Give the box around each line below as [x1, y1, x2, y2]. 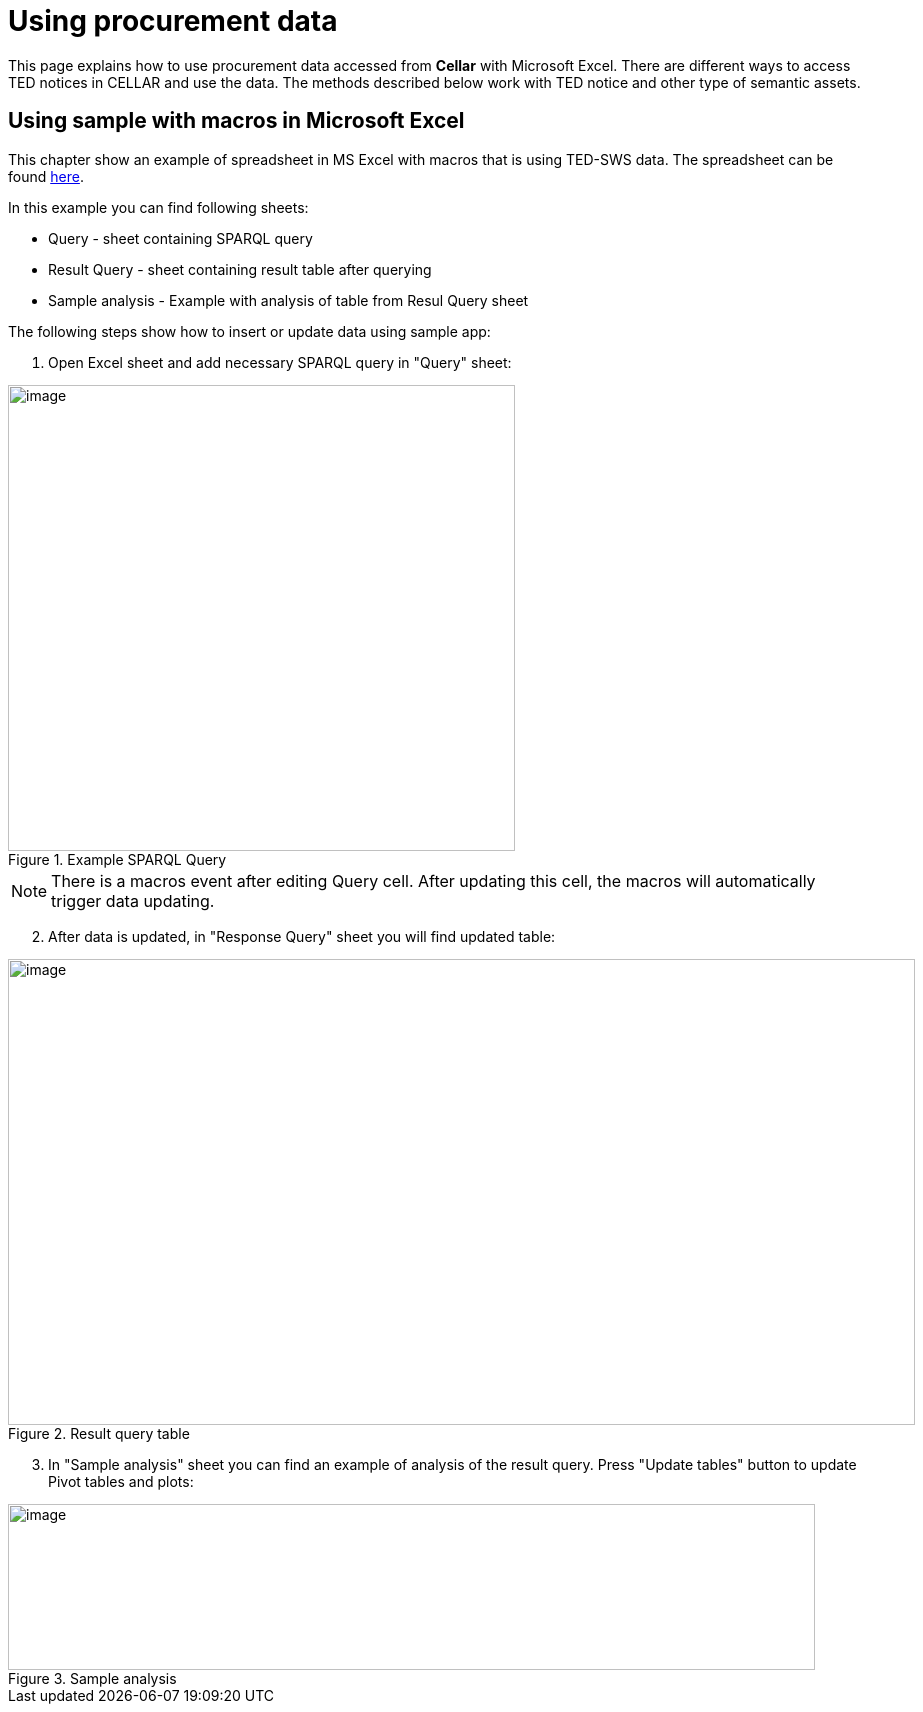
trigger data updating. [51, 890, 215, 911]
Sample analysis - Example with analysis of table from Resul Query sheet [48, 291, 529, 309]
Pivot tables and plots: [48, 1472, 194, 1490]
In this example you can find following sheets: [8, 198, 309, 216]
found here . [8, 167, 84, 185]
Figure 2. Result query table [8, 1424, 190, 1442]
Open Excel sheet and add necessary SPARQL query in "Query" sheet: [48, 353, 512, 371]
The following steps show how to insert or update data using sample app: [8, 322, 491, 340]
